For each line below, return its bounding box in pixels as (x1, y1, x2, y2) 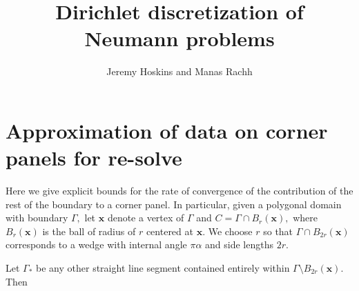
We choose (208, 223, 253, 238)
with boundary (6, 210, 68, 225)
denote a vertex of (107, 210, 184, 225)
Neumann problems (84, 24, 275, 52)
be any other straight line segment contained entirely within (36, 261, 290, 274)
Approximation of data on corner (6, 116, 328, 144)
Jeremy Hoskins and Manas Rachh (106, 64, 253, 79)
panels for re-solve (6, 143, 182, 172)
